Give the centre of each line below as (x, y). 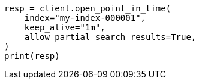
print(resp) (32, 56)
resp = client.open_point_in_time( (88, 8)
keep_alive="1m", (65, 27)
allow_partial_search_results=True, (110, 37)
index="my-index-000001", (85, 18)
